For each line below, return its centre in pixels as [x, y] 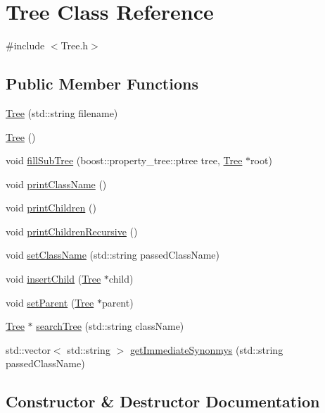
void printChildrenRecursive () [72, 231]
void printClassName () [56, 184]
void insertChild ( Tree [53, 279]
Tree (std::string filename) [62, 112]
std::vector [28, 349]
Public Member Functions [102, 84]
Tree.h [75, 45]
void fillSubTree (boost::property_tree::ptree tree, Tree [124, 160]
